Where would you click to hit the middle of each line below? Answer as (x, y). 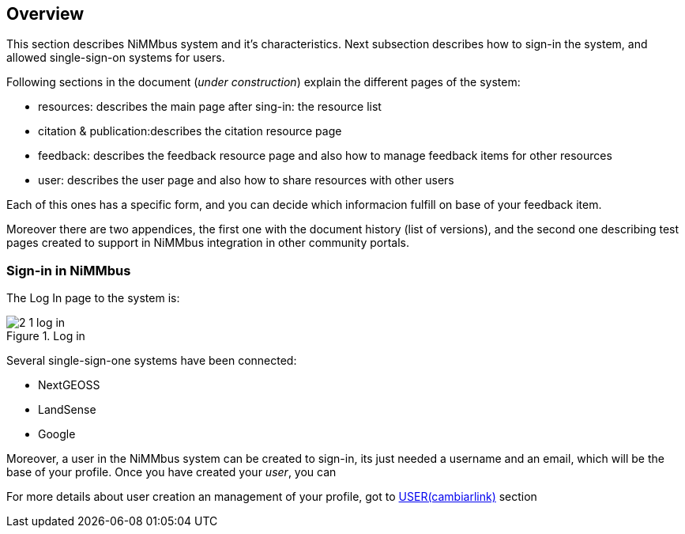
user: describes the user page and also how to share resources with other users (246, 180)
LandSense (67, 410)
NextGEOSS (69, 385)
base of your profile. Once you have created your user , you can (171, 472)
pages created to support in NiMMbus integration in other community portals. (208, 243)
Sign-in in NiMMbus (69, 270)
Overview (45, 14)
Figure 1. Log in (46, 336)
